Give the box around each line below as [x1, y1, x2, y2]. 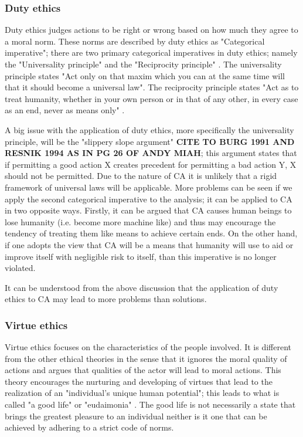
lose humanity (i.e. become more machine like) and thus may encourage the [5, 215, 276, 228]
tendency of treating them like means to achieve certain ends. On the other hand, [5, 227, 298, 239]
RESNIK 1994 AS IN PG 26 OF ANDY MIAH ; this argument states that [5, 147, 297, 159]
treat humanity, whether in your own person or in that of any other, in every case [5, 92, 298, 104]
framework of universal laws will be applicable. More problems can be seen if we [5, 181, 292, 193]
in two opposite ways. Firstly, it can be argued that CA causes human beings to [5, 204, 292, 216]
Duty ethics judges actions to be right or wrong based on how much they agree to [5, 23, 298, 36]
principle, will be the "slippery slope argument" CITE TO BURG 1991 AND [5, 135, 295, 147]
